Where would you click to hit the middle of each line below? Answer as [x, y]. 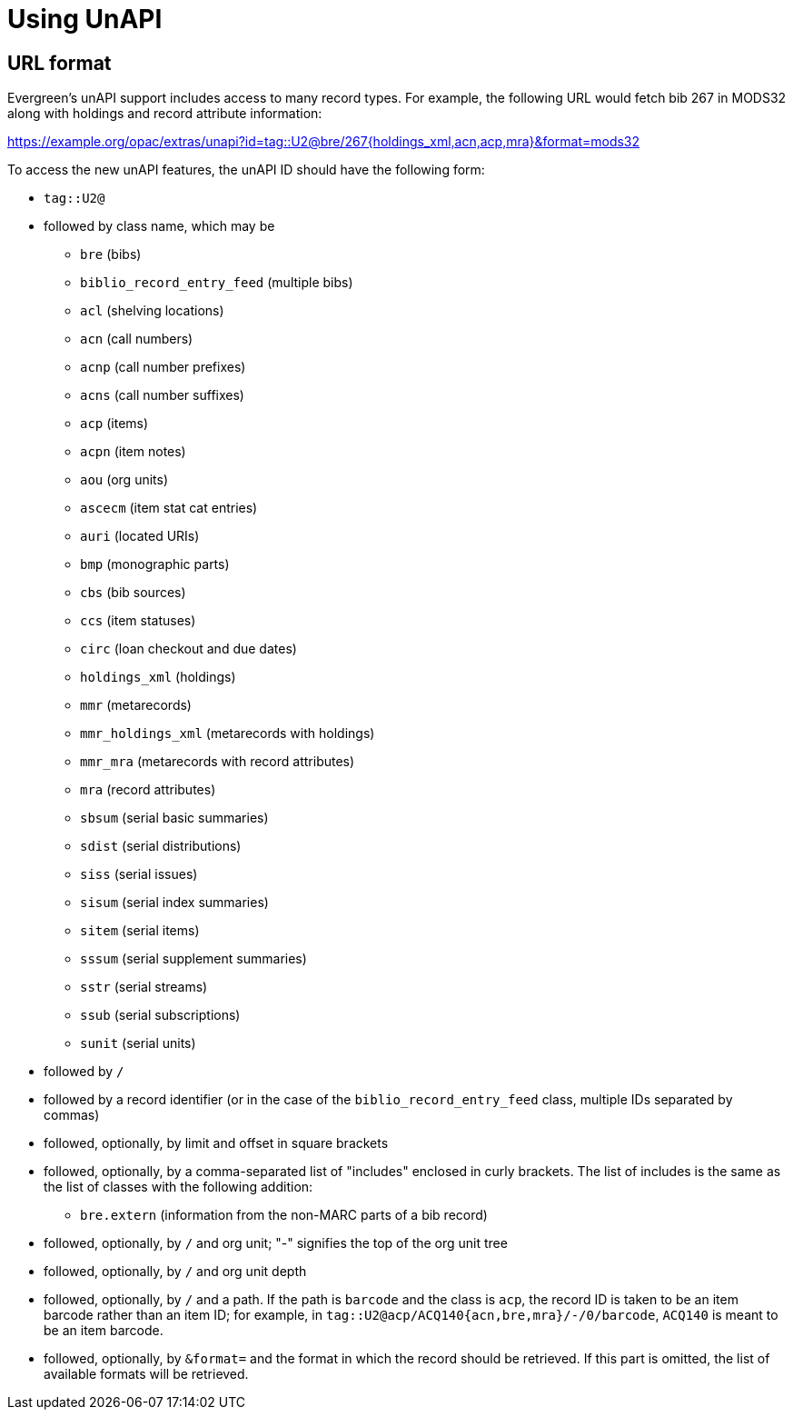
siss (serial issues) [139, 874]
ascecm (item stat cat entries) [169, 508]
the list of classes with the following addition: [178, 1187]
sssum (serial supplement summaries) [193, 959]
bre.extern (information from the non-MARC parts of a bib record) [284, 1215]
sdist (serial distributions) [161, 846]
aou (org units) [124, 480]
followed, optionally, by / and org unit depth [175, 1272]
